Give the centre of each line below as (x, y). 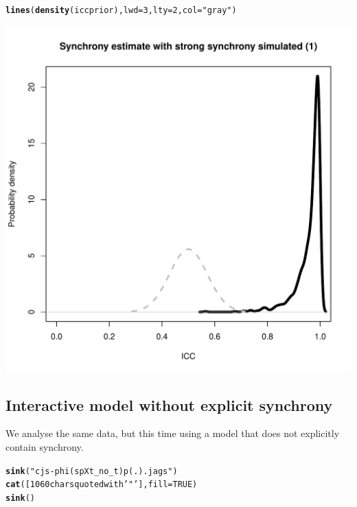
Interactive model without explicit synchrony (169, 404)
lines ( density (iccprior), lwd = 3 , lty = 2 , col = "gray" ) (121, 10)
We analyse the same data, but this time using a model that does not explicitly (173, 433)
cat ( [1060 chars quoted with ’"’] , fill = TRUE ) (102, 485)
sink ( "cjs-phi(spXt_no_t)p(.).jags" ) (92, 471)
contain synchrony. (45, 447)
